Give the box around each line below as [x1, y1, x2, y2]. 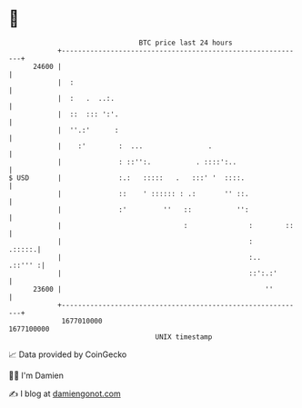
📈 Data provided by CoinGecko [8, 349, 127, 360]
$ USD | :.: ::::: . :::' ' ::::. [8, 173, 246, 183]
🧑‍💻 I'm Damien [8, 370, 65, 381]
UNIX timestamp [155, 332, 213, 342]
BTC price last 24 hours [138, 38, 233, 47]
